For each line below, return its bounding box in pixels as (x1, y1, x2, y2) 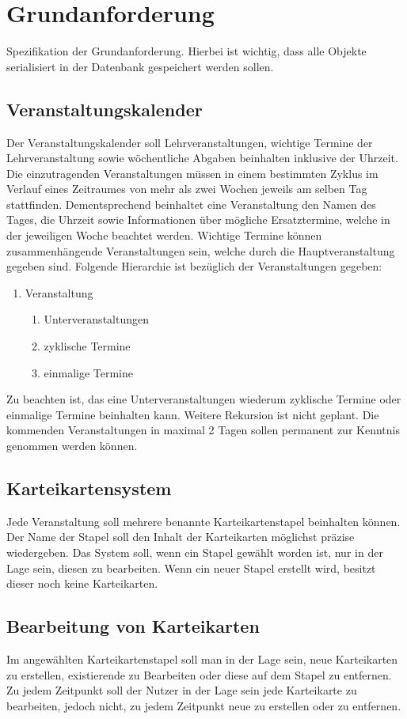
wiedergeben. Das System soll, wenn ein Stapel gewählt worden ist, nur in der (6, 544, 383, 560)
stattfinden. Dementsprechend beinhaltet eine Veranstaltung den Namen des (6, 195, 376, 212)
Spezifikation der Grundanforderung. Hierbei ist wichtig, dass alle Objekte (6, 43, 367, 59)
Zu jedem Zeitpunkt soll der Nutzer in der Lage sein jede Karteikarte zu (6, 682, 357, 698)
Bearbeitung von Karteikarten (6, 614, 260, 638)
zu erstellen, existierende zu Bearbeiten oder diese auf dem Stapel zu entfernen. (6, 666, 392, 683)
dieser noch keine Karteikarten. (6, 575, 158, 592)
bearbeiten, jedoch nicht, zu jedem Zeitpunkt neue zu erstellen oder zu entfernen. (6, 697, 401, 713)
